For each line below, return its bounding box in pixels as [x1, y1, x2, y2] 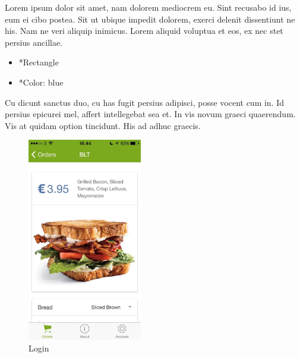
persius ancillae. [5, 36, 63, 48]
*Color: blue [18, 76, 64, 88]
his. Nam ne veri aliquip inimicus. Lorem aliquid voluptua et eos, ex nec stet [5, 24, 283, 37]
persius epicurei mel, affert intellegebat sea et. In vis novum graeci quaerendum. [5, 108, 296, 120]
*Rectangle [18, 56, 59, 68]
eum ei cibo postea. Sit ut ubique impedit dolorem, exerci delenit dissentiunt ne [5, 12, 295, 25]
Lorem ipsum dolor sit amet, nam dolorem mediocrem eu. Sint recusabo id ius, [5, 1, 292, 13]
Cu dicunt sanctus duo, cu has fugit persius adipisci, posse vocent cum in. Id [5, 96, 285, 108]
